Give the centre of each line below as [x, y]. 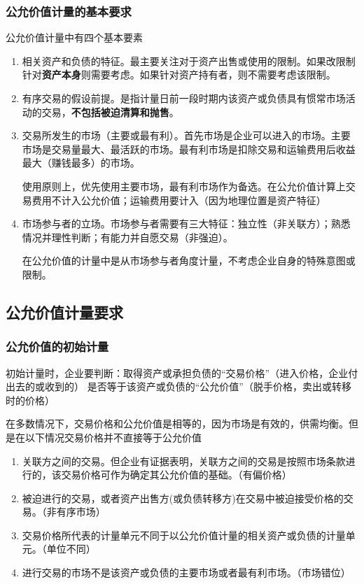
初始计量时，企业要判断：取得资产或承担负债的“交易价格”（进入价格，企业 [177, 372]
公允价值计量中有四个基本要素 [74, 37]
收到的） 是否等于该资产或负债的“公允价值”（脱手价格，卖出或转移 [198, 386]
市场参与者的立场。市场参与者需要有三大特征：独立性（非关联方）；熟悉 [186, 223]
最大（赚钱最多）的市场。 [81, 163]
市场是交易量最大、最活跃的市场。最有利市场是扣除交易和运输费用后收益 [189, 149]
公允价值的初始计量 [57, 347]
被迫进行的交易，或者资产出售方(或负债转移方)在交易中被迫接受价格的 [183, 498]
